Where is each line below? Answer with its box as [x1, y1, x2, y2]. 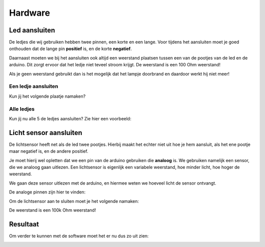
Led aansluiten [9, 26, 55, 34]
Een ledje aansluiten [9, 83, 58, 90]
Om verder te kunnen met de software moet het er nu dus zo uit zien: [9, 233, 149, 239]
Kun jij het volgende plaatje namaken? [9, 93, 86, 99]
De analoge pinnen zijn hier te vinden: [9, 189, 86, 195]
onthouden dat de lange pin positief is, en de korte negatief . [9, 46, 132, 52]
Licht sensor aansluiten [9, 128, 82, 137]
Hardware [9, 7, 50, 18]
